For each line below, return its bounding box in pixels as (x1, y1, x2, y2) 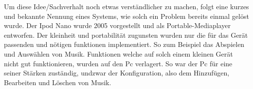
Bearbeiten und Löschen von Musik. (4, 77, 111, 87)
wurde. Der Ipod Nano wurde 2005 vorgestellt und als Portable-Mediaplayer (4, 20, 231, 30)
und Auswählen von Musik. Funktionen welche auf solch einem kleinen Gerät (4, 48, 233, 59)
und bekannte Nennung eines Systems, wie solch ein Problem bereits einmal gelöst (4, 11, 249, 21)
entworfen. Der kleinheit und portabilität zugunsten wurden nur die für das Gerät (4, 30, 248, 40)
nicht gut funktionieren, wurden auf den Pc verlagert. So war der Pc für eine (4, 58, 233, 68)
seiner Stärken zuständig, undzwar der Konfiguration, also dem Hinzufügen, (4, 68, 230, 78)
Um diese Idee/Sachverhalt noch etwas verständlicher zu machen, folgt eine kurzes (4, 1, 249, 11)
